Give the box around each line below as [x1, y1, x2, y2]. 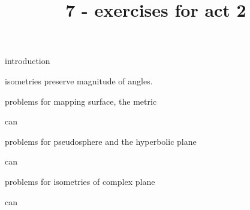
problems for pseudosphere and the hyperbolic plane [5, 135, 197, 147]
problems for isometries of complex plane [5, 175, 155, 187]
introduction [5, 54, 50, 67]
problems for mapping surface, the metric [5, 95, 157, 107]
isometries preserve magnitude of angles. [5, 74, 153, 87]
